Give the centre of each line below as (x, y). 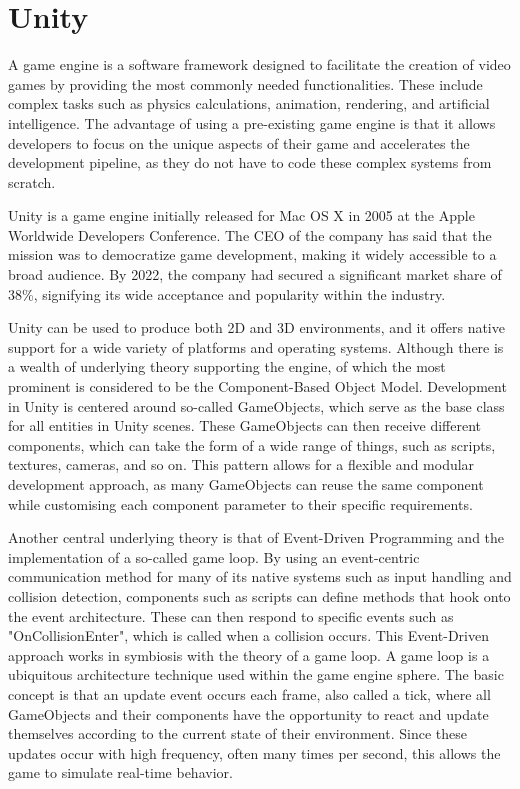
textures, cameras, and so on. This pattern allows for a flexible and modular (241, 464)
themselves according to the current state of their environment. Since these (237, 733)
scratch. (32, 181)
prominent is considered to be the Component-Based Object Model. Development (257, 386)
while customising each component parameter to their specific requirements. (240, 503)
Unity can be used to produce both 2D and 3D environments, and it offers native (256, 327)
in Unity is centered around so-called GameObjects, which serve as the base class (256, 405)
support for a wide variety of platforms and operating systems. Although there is (256, 346)
